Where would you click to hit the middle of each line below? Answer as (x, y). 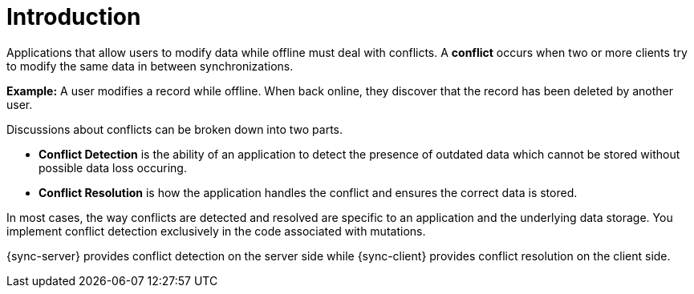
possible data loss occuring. (113, 167)
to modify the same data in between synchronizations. (150, 66)
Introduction (74, 17)
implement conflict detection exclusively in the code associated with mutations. (216, 231)
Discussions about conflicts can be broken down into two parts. (175, 129)
